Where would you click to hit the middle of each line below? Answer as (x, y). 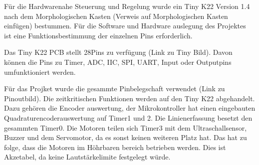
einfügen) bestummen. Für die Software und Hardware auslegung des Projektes (125, 26)
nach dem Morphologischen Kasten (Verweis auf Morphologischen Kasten (116, 16)
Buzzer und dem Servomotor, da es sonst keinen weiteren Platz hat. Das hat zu (126, 137)
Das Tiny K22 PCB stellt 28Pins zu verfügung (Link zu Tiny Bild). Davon (118, 52)
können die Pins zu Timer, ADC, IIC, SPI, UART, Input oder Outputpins (118, 62)
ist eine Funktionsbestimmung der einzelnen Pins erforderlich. (98, 35)
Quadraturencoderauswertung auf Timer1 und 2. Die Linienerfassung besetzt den (128, 117)
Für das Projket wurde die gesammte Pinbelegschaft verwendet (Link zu (115, 88)
